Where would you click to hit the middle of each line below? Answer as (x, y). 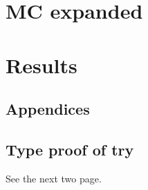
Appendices (48, 109)
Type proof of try (70, 149)
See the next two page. (54, 178)
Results (41, 65)
